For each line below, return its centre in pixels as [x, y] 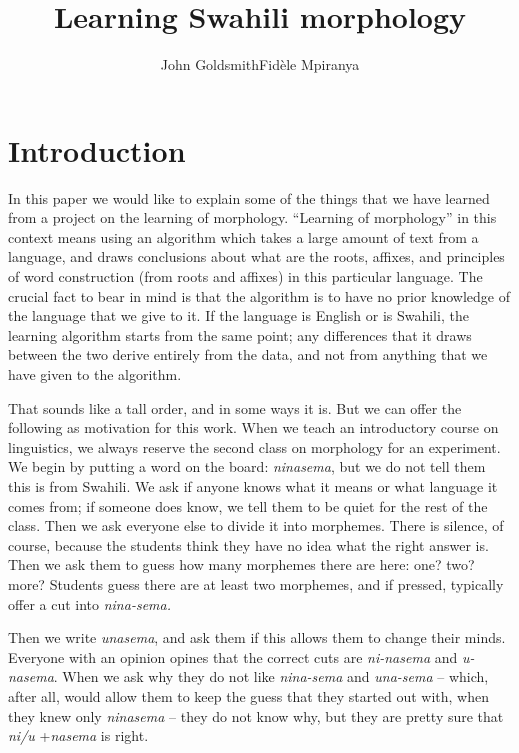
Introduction [97, 149]
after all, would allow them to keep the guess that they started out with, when [248, 695]
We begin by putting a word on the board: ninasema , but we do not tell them [247, 466]
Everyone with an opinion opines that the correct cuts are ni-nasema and [233, 656]
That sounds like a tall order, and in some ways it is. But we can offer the [235, 407]
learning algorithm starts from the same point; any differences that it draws [240, 334]
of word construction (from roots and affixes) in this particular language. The [245, 276]
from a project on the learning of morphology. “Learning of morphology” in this [252, 217]
